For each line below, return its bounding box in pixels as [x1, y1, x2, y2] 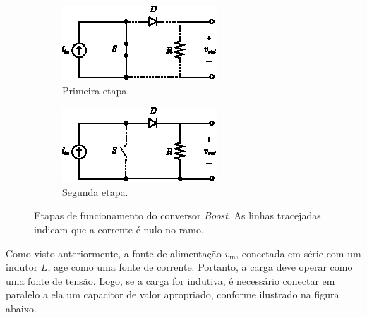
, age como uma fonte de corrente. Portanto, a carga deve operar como [47, 259, 353, 274]
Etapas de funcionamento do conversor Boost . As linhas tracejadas [34, 208, 321, 223]
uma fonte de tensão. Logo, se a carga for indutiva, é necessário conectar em [6, 273, 335, 288]
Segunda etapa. [62, 184, 128, 199]
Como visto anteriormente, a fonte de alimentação [6, 245, 222, 260]
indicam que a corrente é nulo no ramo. [34, 221, 204, 236]
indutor [6, 259, 38, 274]
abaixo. [6, 300, 37, 315]
